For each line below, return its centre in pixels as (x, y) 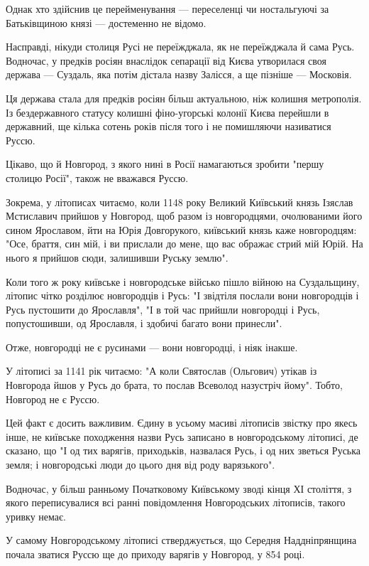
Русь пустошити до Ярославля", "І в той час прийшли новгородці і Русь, (163, 309)
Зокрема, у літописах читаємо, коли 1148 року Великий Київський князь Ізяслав (180, 202)
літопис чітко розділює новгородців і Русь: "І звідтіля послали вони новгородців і (182, 295)
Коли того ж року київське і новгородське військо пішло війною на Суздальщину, (183, 281)
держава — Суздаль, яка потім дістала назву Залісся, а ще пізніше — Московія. (179, 74)
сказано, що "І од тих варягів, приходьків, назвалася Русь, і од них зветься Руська (183, 450)
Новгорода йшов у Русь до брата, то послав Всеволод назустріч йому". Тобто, (174, 385)
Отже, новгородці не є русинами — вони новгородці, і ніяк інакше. (152, 347)
